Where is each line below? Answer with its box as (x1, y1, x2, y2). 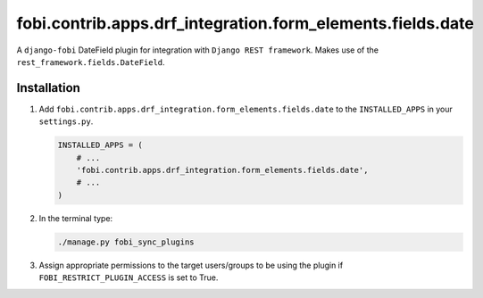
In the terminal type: (38, 212, 113, 223)
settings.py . (38, 116, 94, 127)
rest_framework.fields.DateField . (16, 56, 165, 67)
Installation (16, 80, 80, 95)
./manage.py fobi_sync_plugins (57, 236, 196, 247)
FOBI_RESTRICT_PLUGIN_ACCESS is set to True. (38, 272, 219, 283)
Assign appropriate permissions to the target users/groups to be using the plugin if (38, 260, 344, 270)
